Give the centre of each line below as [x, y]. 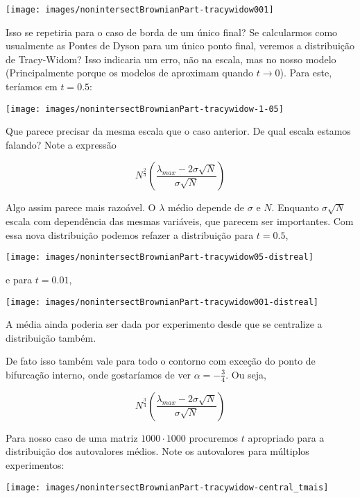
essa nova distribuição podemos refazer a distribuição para [130, 234]
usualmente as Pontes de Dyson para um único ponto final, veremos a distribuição [180, 45]
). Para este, [306, 73]
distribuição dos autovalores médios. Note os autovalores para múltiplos [157, 451]
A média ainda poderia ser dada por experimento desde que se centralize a [164, 324]
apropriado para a [286, 437]
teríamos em [32, 86]
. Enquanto [295, 207]
